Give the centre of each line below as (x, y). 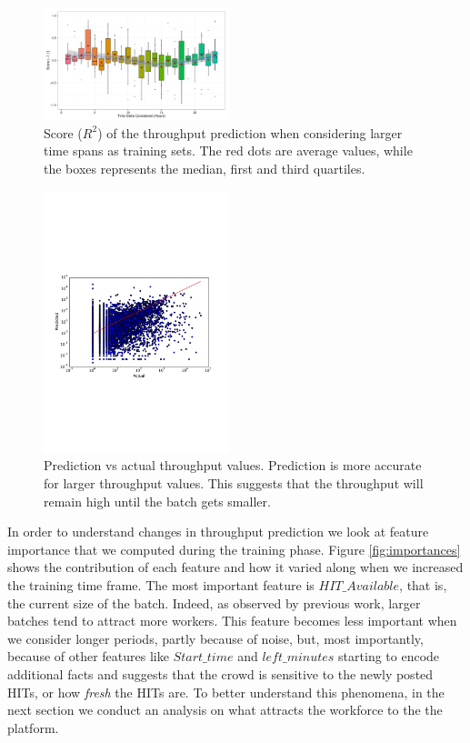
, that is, (423, 584)
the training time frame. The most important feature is (161, 584)
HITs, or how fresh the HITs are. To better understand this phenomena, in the (226, 692)
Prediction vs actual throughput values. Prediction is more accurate (233, 465)
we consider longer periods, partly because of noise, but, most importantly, (215, 638)
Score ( (63, 132)
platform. (33, 727)
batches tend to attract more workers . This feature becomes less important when (232, 621)
